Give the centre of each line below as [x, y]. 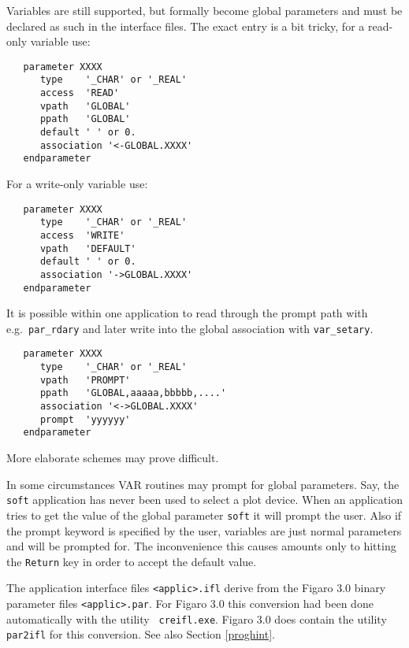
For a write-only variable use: [77, 184]
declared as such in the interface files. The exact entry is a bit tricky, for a [186, 26]
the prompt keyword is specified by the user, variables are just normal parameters [204, 530]
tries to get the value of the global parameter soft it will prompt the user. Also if [204, 515]
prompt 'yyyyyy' [85, 419]
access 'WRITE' [82, 235]
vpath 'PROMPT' [85, 380]
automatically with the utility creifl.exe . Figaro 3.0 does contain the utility [197, 618]
